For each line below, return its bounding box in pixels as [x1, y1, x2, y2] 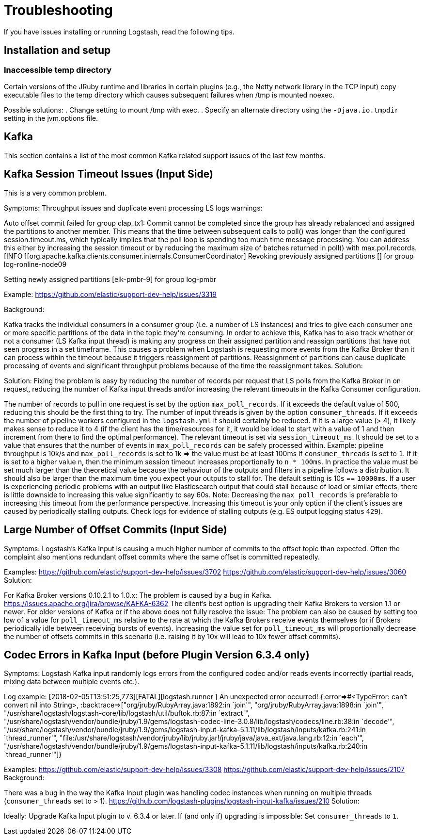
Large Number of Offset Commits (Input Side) [4, 524, 227, 536]
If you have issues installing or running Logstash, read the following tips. [4, 27, 235, 36]
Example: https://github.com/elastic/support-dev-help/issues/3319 [4, 290, 217, 298]
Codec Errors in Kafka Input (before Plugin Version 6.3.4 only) [4, 648, 310, 661]
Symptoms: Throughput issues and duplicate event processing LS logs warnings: [4, 203, 263, 212]
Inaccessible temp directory [4, 65, 112, 75]
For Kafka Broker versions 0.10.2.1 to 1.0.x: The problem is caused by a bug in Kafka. [4, 591, 272, 599]
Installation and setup [4, 44, 111, 57]
